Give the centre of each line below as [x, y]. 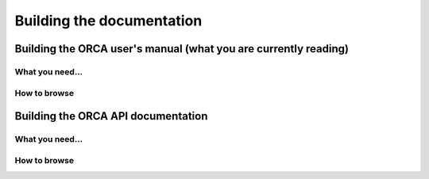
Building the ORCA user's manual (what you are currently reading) [182, 49]
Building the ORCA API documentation [111, 116]
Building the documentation [108, 21]
